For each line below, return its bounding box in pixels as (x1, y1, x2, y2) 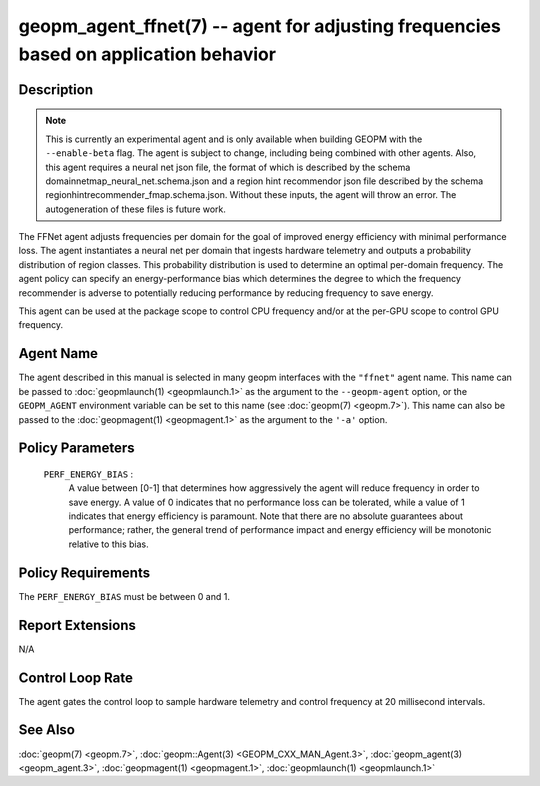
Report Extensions (18, 616, 137, 634)
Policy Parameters (18, 440, 135, 457)
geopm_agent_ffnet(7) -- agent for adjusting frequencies (18, 15, 502, 37)
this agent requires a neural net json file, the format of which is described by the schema (45, 161, 411, 173)
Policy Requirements (18, 564, 150, 581)
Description (18, 81, 94, 98)
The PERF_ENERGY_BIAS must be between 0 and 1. (18, 590, 230, 602)
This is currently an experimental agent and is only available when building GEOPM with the (45, 133, 423, 145)
